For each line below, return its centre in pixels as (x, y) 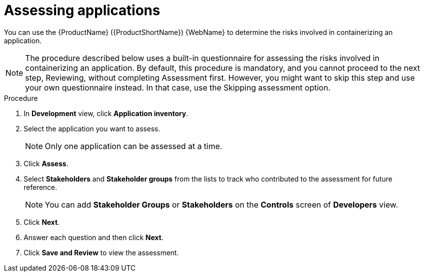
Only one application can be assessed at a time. (134, 146)
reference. (40, 187)
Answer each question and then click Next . (94, 237)
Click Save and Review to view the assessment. (101, 252)
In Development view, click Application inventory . (106, 113)
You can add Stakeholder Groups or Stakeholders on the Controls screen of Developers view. (222, 204)
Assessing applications (82, 10)
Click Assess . (46, 163)
